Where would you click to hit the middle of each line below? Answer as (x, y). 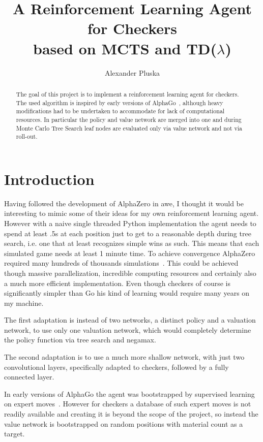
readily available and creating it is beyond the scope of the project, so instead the (131, 414)
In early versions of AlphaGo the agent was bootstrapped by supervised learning (129, 393)
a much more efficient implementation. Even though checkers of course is (117, 283)
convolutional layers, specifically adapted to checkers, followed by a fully (116, 367)
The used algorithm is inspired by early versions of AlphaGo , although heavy (120, 102)
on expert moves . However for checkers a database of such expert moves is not (128, 404)
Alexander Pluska (132, 72)
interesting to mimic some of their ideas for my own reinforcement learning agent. (131, 213)
